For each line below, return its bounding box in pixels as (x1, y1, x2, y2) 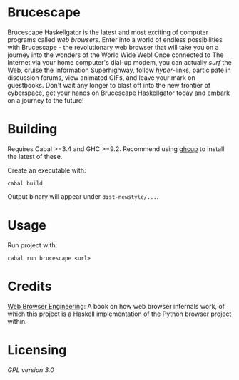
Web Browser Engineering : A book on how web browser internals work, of (7, 302, 225, 310)
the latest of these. (7, 152, 63, 160)
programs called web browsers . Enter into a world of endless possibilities (7, 35, 223, 43)
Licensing (7, 342, 67, 358)
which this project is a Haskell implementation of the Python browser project (7, 309, 232, 318)
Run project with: (7, 240, 58, 250)
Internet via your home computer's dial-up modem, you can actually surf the (7, 58, 232, 66)
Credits (7, 279, 52, 294)
